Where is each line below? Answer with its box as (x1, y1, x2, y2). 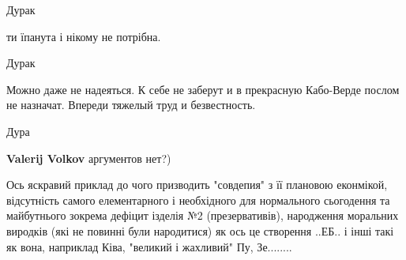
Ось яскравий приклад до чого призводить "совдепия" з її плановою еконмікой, (6, 176, 388, 193)
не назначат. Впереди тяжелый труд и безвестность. (6, 96, 256, 113)
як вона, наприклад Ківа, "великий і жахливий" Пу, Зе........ (6, 238, 292, 254)
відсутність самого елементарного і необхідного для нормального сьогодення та (6, 191, 390, 208)
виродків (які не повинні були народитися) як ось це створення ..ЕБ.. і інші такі (6, 222, 394, 239)
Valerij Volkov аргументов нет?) (6, 149, 171, 166)
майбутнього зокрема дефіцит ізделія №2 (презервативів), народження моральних (6, 207, 399, 224)
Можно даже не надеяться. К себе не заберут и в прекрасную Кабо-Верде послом (6, 81, 400, 97)
